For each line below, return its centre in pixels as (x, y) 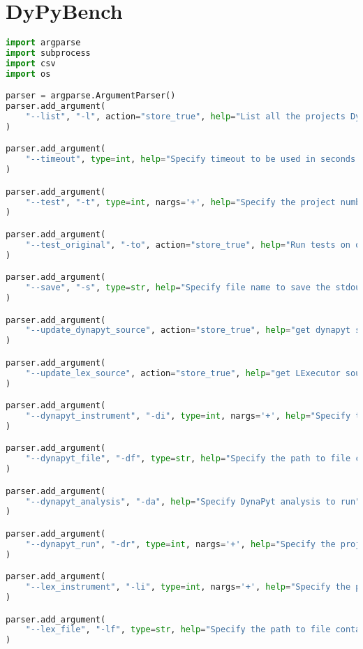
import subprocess (48, 53)
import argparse (43, 43)
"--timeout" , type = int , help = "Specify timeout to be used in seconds (191, 159)
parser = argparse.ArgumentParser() (91, 96)
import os (28, 74)
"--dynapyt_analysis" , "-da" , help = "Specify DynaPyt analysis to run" (193, 501)
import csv (31, 63)
